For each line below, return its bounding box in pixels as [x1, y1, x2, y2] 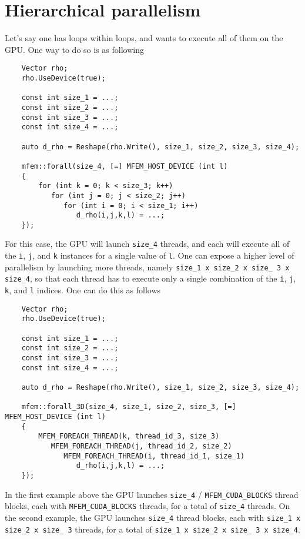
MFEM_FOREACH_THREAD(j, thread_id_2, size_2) [51, 441, 232, 450]
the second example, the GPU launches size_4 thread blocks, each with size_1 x [5, 511, 301, 523]
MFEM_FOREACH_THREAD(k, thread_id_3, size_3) [38, 432, 220, 441]
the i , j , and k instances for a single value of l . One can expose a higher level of [5, 249, 294, 262]
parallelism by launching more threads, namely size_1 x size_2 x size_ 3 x [5, 260, 290, 273]
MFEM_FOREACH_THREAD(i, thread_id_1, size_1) [63, 451, 245, 460]
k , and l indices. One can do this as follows [5, 284, 161, 296]
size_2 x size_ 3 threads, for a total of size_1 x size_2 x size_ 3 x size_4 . [5, 523, 300, 535]
